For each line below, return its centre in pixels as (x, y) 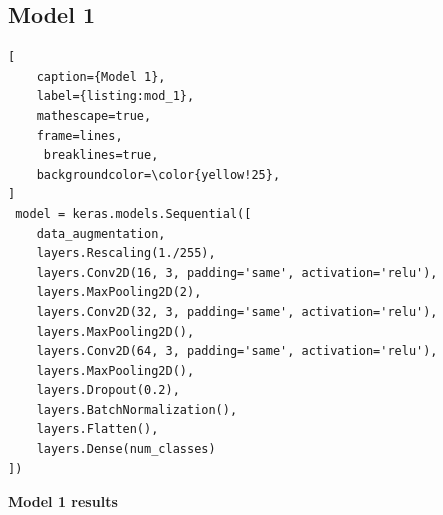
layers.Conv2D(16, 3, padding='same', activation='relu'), (237, 272)
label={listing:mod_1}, (115, 96)
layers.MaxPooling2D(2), (119, 292)
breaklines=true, (101, 155)
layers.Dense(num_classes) (126, 449)
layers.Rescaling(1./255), (126, 253)
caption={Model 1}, (101, 76)
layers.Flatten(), (97, 429)
